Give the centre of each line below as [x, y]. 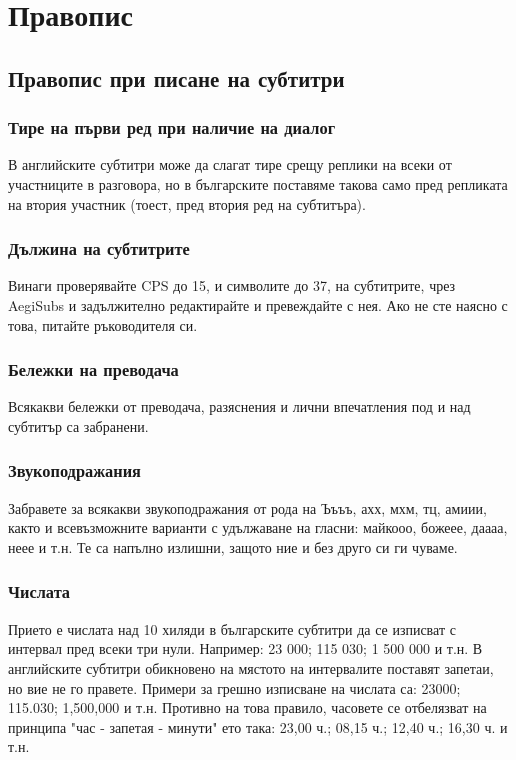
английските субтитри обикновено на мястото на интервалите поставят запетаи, [251, 667]
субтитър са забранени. [78, 425]
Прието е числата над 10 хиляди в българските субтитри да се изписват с [232, 628]
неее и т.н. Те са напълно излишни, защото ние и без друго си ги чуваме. [233, 546]
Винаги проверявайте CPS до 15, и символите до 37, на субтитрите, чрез [232, 285]
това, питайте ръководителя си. [103, 324]
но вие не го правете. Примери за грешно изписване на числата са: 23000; [234, 687]
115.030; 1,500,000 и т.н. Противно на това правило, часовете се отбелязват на [247, 707]
